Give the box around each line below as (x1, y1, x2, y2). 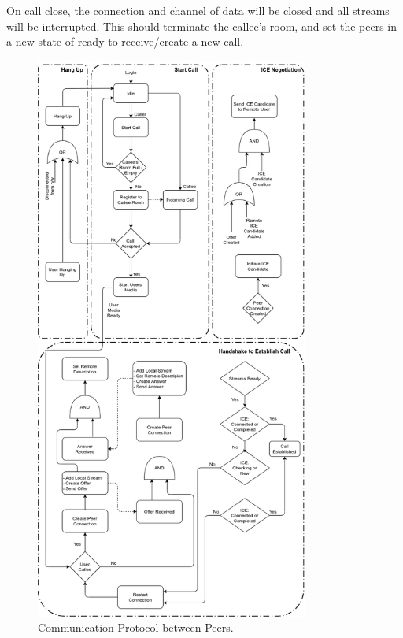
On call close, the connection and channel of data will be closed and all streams (6, 2, 390, 18)
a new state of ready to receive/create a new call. (6, 33, 244, 50)
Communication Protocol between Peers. (38, 619, 234, 636)
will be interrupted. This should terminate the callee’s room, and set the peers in (6, 17, 397, 34)
